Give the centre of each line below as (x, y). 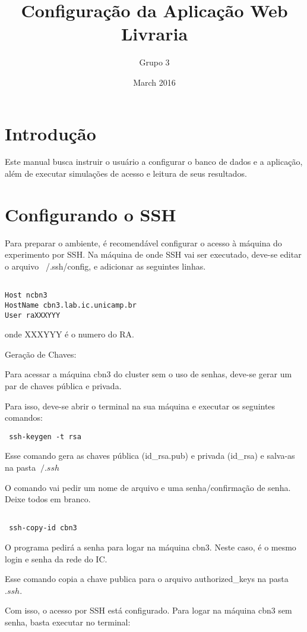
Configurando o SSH (91, 214)
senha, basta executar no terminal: (68, 622)
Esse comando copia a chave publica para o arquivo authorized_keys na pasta (147, 579)
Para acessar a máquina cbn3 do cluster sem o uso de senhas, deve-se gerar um (148, 374)
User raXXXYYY (33, 315)
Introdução (50, 133)
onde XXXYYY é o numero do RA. (69, 334)
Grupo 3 (154, 62)
